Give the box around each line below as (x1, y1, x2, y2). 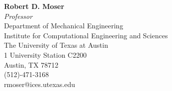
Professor (4, 10, 33, 21)
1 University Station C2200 (4, 49, 87, 60)
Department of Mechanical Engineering (4, 20, 123, 31)
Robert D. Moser (4, 1, 65, 11)
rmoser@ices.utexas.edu (4, 79, 76, 89)
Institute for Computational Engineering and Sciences (4, 30, 168, 40)
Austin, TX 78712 (4, 59, 59, 70)
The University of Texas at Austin (4, 40, 108, 50)
